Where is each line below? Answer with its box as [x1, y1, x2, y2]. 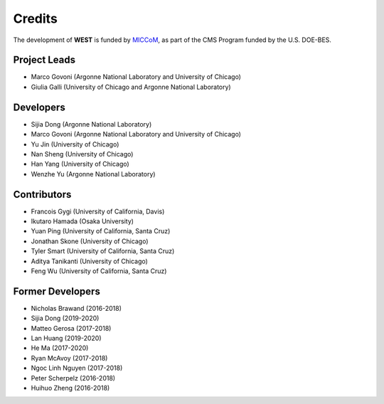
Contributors [13, 188, 72, 201]
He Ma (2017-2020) [31, 344, 89, 352]
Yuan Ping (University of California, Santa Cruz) [31, 227, 171, 235]
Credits [13, 11, 58, 26]
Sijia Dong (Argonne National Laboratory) [31, 119, 152, 128]
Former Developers [13, 285, 101, 297]
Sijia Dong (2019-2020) [31, 314, 100, 323]
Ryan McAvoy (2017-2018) [31, 353, 108, 362]
